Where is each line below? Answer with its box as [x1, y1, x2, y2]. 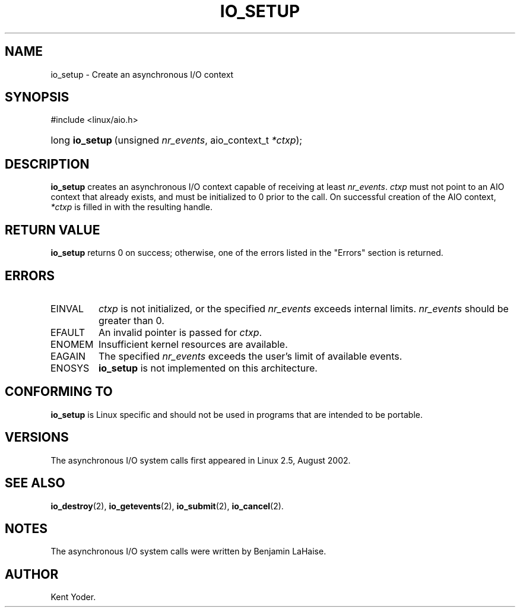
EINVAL [50, 302, 84, 315]
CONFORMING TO [5, 384, 113, 399]
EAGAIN [50, 350, 86, 362]
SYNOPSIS [5, 90, 69, 105]
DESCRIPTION [5, 156, 90, 172]
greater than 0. [98, 314, 164, 326]
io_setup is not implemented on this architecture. [98, 362, 318, 374]
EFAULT [50, 326, 85, 338]
